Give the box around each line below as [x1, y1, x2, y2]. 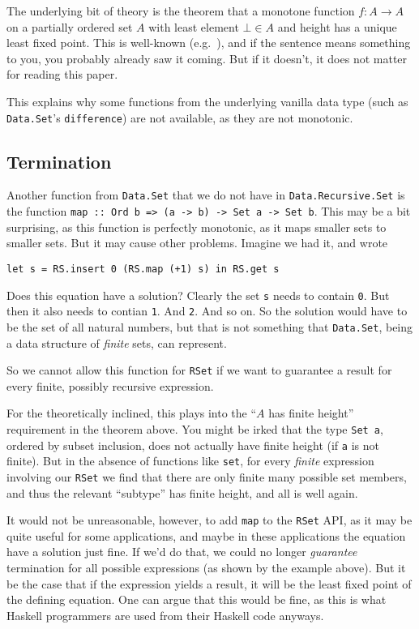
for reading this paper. [6, 66, 118, 83]
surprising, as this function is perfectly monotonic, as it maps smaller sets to [6, 218, 387, 235]
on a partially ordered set [6, 18, 133, 35]
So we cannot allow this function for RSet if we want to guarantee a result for [6, 362, 392, 379]
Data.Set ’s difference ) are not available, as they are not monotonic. [6, 109, 353, 126]
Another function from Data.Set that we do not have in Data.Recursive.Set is [6, 186, 405, 203]
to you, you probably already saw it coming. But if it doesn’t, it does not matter [6, 49, 408, 66]
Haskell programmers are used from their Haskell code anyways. [6, 606, 324, 623]
